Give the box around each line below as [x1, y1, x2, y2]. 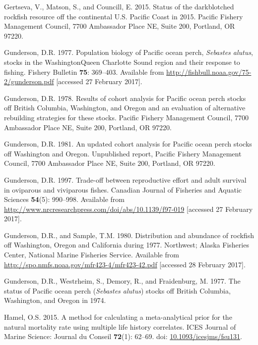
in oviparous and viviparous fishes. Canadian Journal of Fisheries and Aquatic [4, 184, 242, 195]
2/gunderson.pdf [4, 76, 54, 87]
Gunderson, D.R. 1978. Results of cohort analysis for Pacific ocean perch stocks [4, 93, 246, 103]
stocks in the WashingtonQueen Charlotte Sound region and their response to [4, 56, 240, 67]
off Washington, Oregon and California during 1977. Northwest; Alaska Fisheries [4, 240, 249, 250]
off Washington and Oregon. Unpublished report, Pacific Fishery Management [4, 148, 242, 158]
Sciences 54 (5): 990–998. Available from [4, 194, 125, 204]
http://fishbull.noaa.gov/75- [166, 66, 252, 77]
